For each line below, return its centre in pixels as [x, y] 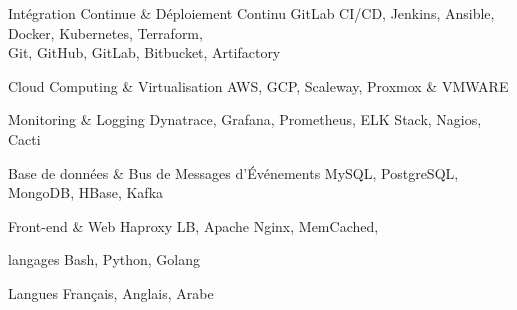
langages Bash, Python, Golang [104, 259]
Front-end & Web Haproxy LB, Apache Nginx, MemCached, [193, 225]
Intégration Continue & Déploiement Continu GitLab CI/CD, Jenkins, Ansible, [251, 13]
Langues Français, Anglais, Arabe [111, 292]
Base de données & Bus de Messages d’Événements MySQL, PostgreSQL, [233, 172]
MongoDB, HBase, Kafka [86, 192]
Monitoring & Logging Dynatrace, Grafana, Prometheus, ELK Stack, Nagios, [245, 119]
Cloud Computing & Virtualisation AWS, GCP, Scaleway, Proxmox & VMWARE [258, 85]
